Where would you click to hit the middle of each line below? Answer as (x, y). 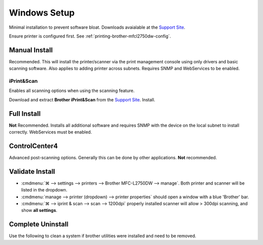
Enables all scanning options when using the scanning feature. (72, 91)
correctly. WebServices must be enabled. (50, 132)
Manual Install (31, 50)
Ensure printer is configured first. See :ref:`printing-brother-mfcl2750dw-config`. (90, 36)
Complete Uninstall (39, 224)
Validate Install (32, 171)
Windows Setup (42, 13)
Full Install (25, 114)
